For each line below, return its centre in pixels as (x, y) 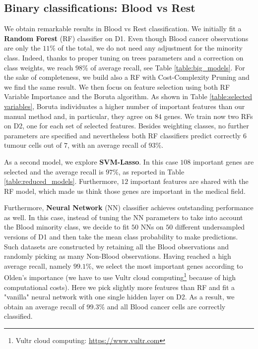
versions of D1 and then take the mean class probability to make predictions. (121, 237)
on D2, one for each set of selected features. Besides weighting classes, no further (127, 126)
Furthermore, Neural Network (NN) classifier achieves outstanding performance (129, 207)
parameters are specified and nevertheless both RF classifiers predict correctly (123, 135)
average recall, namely (38, 265)
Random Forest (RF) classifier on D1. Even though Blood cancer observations (126, 38)
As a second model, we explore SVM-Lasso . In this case (91, 161)
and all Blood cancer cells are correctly (166, 306)
